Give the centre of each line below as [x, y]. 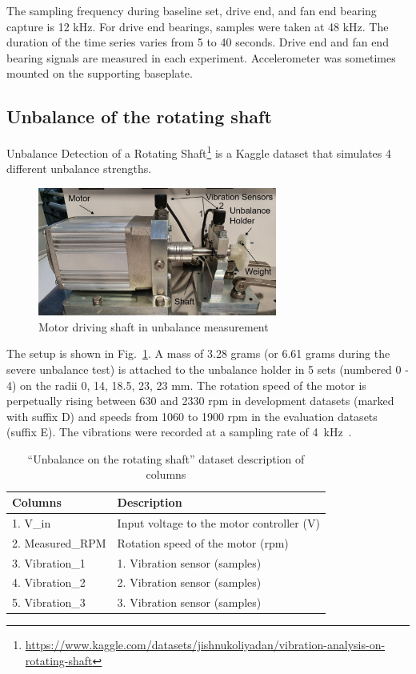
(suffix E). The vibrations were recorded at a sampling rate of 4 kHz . [179, 432]
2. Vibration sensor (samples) [189, 582]
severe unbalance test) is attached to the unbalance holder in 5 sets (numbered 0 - [208, 369]
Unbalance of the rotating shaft [139, 116]
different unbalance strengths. [79, 168]
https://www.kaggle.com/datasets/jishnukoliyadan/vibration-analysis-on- [205, 645]
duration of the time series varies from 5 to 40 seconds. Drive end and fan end [198, 42]
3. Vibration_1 [49, 562]
